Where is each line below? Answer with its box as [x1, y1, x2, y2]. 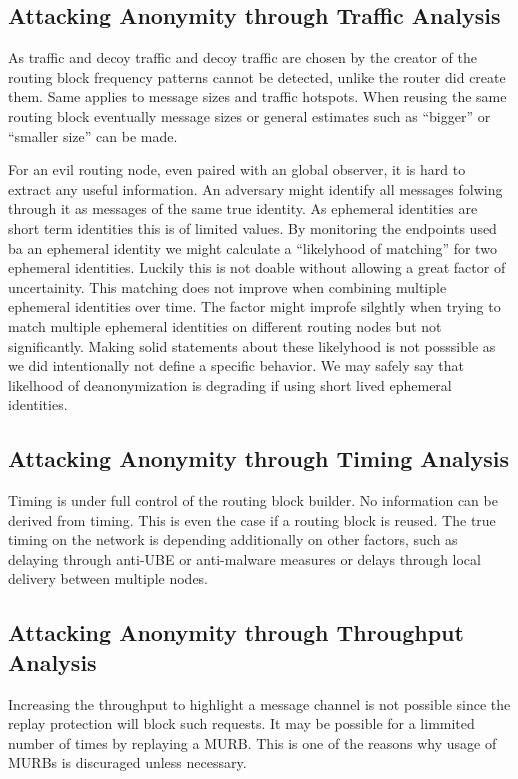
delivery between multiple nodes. [8, 568, 209, 589]
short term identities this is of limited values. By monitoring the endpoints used [8, 217, 497, 238]
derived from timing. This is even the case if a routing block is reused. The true [8, 509, 496, 530]
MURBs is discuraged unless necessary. [8, 752, 247, 773]
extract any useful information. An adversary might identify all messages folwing [8, 178, 503, 199]
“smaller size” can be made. [8, 125, 178, 146]
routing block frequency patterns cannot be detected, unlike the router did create [8, 66, 506, 87]
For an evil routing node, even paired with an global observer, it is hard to [8, 159, 466, 180]
